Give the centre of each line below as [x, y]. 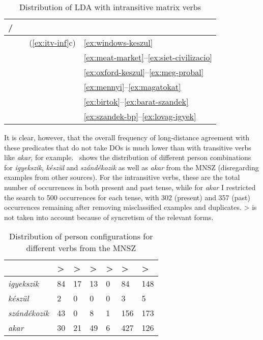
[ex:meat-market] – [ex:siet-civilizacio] [148, 57]
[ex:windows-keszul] [118, 42]
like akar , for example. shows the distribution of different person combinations [128, 157]
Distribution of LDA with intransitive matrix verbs [110, 7]
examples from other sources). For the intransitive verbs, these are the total [122, 177]
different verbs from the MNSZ [81, 248]
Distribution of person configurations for [81, 236]
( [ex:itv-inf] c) [52, 42]
